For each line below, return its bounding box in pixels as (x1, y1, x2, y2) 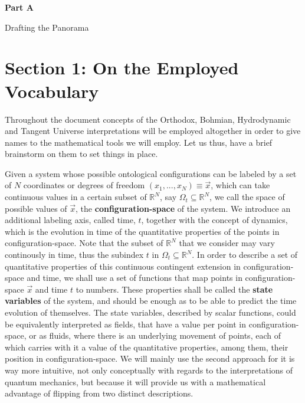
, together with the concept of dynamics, (141, 214, 288, 226)
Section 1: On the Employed (5, 55, 239, 80)
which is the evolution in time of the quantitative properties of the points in (5, 225, 280, 237)
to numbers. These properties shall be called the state (76, 283, 273, 295)
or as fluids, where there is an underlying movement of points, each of (29, 329, 281, 342)
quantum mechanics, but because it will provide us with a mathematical (5, 375, 266, 388)
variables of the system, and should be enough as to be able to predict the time (5, 294, 297, 307)
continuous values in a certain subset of (5, 191, 147, 203)
